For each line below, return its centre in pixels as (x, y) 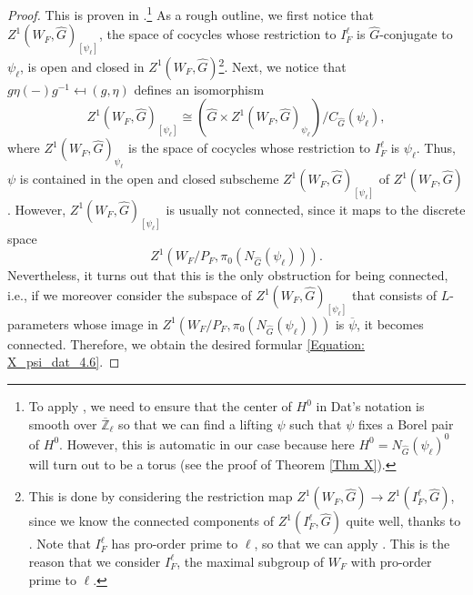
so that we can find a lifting (196, 424)
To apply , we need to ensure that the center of (160, 406)
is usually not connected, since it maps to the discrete (316, 209)
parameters (38, 323)
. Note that (60, 544)
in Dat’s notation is (370, 406)
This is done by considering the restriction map (161, 496)
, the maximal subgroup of (251, 561)
